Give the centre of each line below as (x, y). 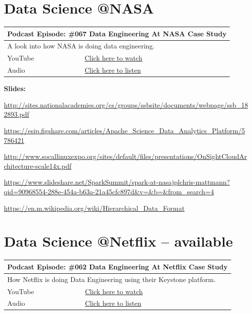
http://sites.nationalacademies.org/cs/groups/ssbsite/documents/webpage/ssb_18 (126, 104)
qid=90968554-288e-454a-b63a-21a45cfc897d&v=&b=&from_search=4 (109, 191)
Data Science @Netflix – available (118, 241)
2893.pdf (17, 114)
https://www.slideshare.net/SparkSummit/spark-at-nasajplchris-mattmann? (117, 182)
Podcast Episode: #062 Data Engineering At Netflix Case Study (118, 266)
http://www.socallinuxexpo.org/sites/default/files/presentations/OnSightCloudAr (126, 156)
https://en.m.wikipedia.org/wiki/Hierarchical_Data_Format (94, 208)
